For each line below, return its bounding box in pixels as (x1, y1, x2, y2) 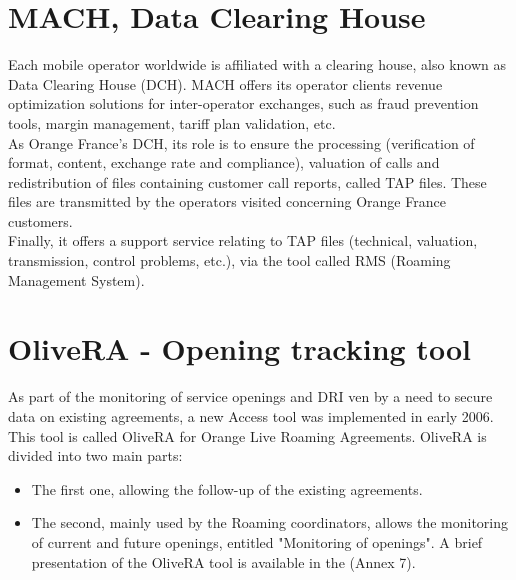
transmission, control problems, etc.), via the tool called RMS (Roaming (8, 250, 451, 271)
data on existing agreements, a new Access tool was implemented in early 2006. (8, 405, 494, 426)
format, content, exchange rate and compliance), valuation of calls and (8, 152, 440, 173)
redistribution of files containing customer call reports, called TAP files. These (8, 171, 487, 192)
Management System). (8, 269, 145, 290)
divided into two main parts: (8, 445, 183, 466)
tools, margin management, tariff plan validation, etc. (8, 112, 336, 133)
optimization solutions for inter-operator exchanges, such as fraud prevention (8, 93, 479, 114)
